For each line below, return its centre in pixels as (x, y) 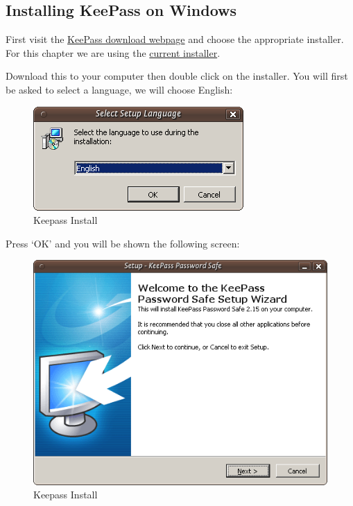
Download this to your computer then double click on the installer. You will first (177, 76)
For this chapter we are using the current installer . (113, 52)
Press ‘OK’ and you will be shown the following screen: (123, 243)
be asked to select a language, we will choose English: (119, 89)
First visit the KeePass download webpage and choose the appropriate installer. (175, 39)
